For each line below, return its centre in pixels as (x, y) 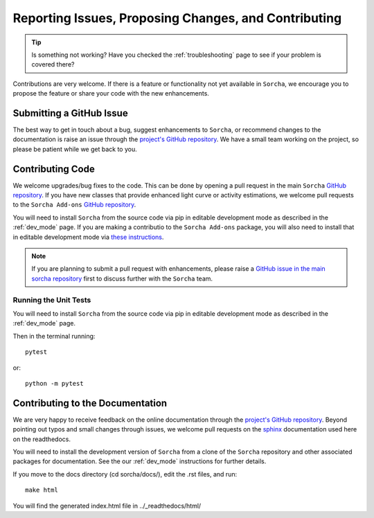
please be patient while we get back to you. (75, 149)
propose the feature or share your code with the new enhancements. (111, 93)
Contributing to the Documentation (90, 403)
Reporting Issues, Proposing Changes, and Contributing (177, 18)
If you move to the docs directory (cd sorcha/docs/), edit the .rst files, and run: (125, 474)
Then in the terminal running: (54, 336)
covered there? (53, 64)
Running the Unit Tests (52, 300)
